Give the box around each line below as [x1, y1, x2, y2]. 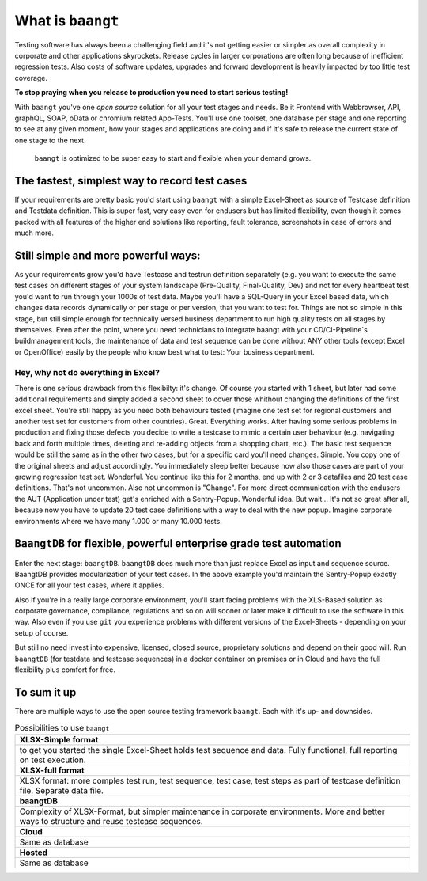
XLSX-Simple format [19, 734, 99, 745]
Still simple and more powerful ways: [14, 249, 201, 262]
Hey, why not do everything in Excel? [14, 366, 160, 378]
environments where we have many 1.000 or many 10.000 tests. [14, 516, 223, 526]
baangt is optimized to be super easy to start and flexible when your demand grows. [34, 154, 312, 163]
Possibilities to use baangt [14, 722, 110, 733]
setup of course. [14, 628, 69, 637]
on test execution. [19, 754, 86, 765]
